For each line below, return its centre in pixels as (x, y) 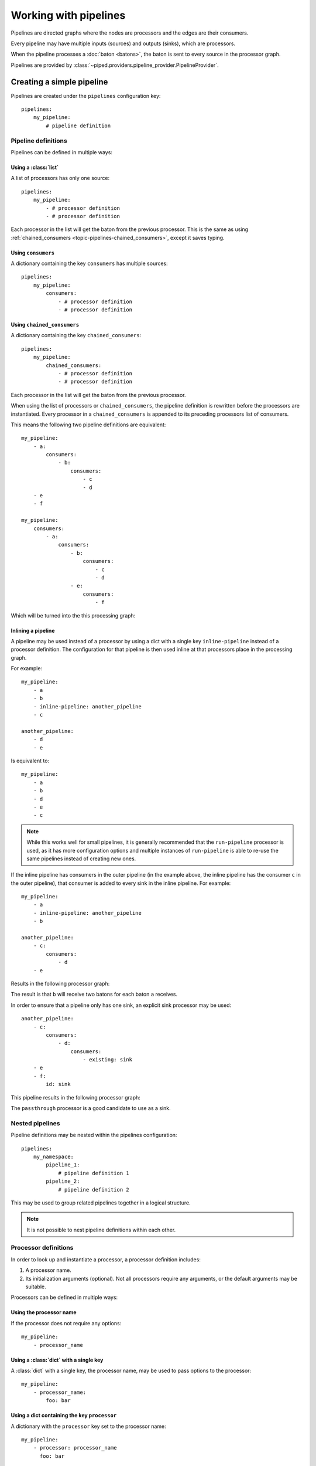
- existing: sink (108, 1060)
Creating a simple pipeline (59, 82)
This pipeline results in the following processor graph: (75, 1097)
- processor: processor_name (75, 1448)
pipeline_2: (63, 1181)
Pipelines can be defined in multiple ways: (61, 152)
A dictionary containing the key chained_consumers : (76, 335)
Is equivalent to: (30, 761)
